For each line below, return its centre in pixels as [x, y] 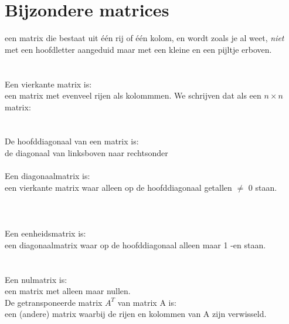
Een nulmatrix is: [36, 279]
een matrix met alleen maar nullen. [68, 291]
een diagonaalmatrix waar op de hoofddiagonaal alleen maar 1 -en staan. [135, 244]
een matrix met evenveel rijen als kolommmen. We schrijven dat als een [133, 95]
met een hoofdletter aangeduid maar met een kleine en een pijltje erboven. [138, 49]
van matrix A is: [147, 302]
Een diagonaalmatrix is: [47, 176]
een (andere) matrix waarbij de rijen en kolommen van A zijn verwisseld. [136, 314]
